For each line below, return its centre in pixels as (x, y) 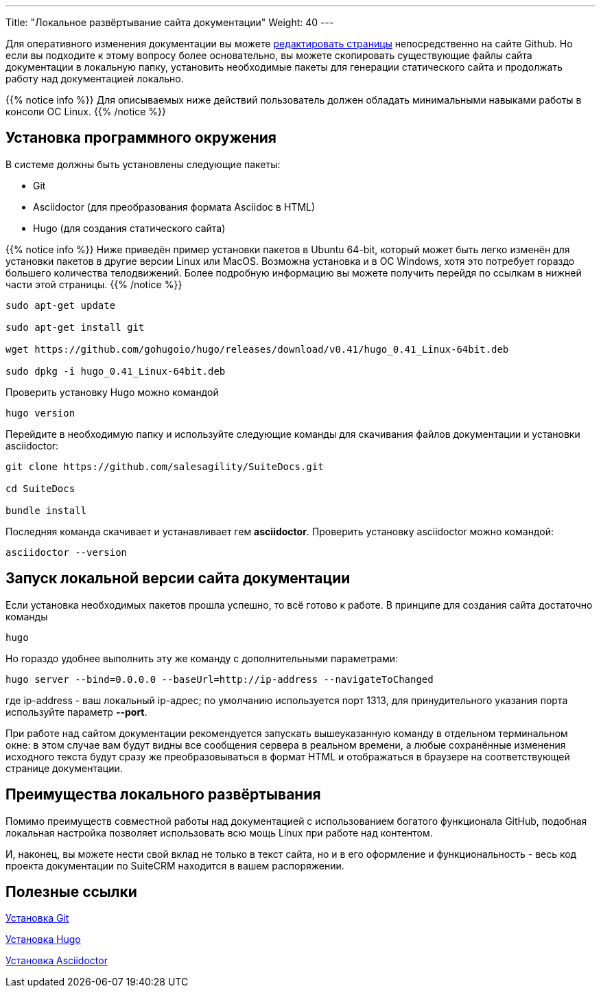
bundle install (46, 510)
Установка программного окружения (141, 138)
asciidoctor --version (67, 552)
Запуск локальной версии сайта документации (178, 579)
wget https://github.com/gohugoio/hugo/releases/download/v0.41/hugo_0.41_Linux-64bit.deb (257, 349)
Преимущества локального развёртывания (163, 795)
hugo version (40, 413)
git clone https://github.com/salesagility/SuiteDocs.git (165, 466)
